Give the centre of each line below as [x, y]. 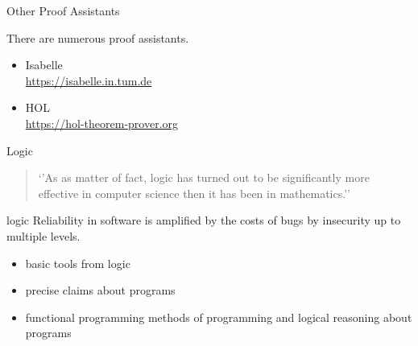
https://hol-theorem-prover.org [102, 123]
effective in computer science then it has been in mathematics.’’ [194, 193]
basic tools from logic [78, 263]
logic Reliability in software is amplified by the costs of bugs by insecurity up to [204, 220]
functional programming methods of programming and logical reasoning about [219, 317]
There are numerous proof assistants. [98, 37]
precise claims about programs [100, 290]
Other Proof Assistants [63, 10]
